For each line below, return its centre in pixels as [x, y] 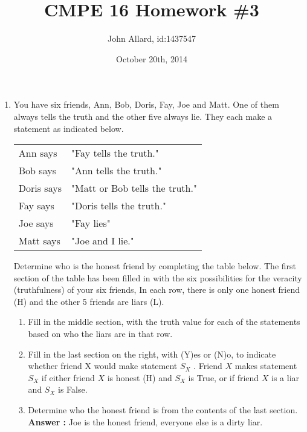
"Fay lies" [91, 223]
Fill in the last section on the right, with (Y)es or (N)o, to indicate [152, 354]
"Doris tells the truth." [118, 206]
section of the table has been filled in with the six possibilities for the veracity [158, 277]
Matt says [39, 241]
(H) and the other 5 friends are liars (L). [89, 301]
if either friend [68, 377]
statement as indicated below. [69, 128]
